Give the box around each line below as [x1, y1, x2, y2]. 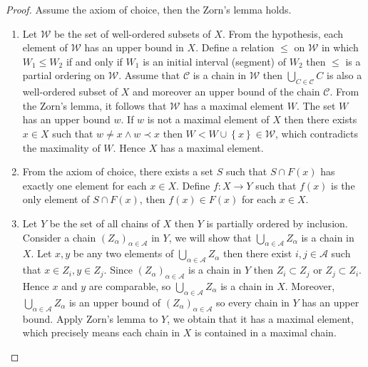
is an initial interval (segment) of [143, 53, 287, 68]
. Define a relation [195, 40, 275, 55]
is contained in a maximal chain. [194, 325, 337, 340]
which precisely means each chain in [22, 325, 180, 340]
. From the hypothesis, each [222, 26, 344, 41]
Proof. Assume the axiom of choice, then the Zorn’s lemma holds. [6, 2, 292, 16]
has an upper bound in [84, 40, 184, 55]
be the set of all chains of [49, 215, 160, 230]
